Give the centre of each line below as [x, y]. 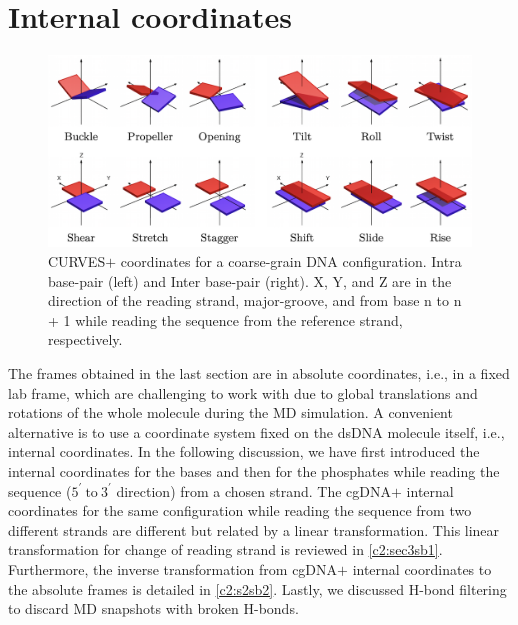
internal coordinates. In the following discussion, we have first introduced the [244, 451]
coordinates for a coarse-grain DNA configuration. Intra [291, 261]
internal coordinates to [422, 568]
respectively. [85, 339]
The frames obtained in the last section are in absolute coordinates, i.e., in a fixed [259, 373]
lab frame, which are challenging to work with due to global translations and [243, 392]
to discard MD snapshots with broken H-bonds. [153, 608]
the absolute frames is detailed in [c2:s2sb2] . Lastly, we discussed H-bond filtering [257, 588]
